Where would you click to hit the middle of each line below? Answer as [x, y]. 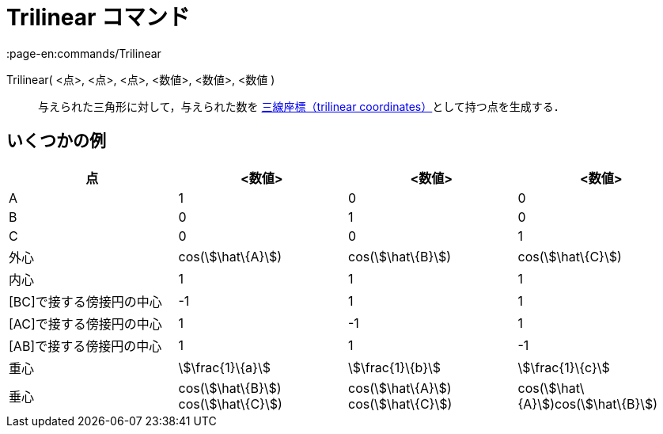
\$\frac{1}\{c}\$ [564, 367]
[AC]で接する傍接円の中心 [85, 324]
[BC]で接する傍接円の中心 [85, 301]
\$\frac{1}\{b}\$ [395, 367]
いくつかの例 [56, 141]
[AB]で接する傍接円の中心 [85, 346]
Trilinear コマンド [99, 17]
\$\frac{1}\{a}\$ [224, 367]
